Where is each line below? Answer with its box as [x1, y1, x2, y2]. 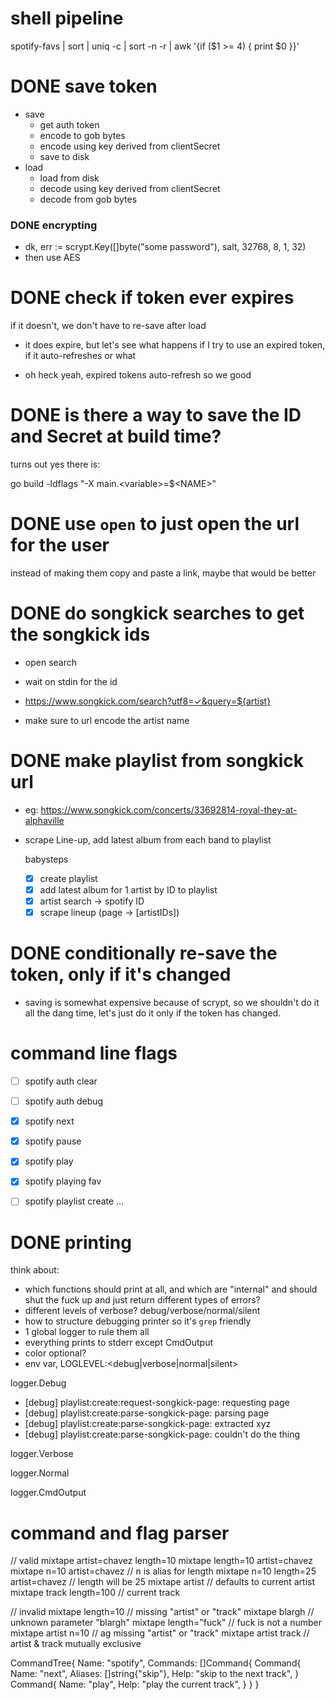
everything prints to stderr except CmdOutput [24, 1337, 213, 1349]
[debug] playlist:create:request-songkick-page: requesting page [24, 1397, 290, 1409]
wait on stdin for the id [24, 675, 118, 687]
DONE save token [10, 75, 158, 98]
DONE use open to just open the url [10, 513, 300, 536]
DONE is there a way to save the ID [10, 404, 302, 427]
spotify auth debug [24, 1095, 104, 1107]
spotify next [24, 1115, 75, 1127]
